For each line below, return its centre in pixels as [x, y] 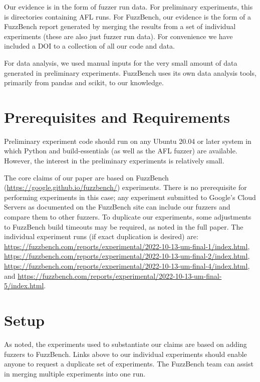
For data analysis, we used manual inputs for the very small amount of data [121, 62]
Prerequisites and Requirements [117, 117]
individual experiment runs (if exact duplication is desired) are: [101, 236]
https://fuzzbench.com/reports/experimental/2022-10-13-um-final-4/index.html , [127, 266]
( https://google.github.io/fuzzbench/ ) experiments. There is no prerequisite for [125, 187]
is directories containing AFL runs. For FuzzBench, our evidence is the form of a [128, 16]
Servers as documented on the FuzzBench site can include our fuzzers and [117, 207]
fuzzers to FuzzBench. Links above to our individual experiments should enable [125, 354]
